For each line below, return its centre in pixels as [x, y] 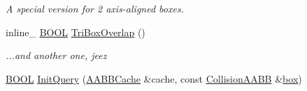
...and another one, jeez [56, 55]
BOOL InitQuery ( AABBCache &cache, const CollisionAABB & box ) [154, 78]
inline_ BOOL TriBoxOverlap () [76, 32]
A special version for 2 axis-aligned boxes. [95, 8]
